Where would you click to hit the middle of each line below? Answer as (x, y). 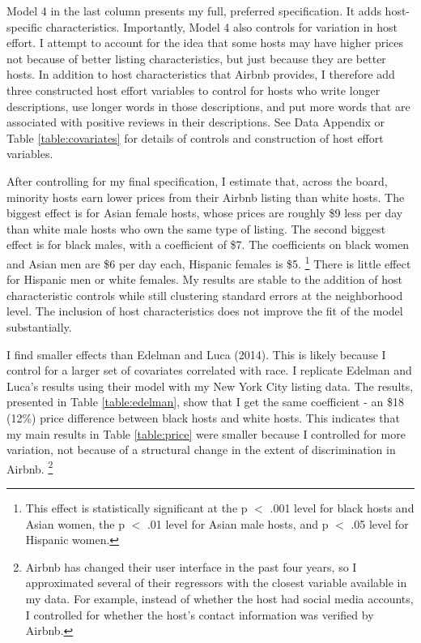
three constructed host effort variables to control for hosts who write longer (193, 90)
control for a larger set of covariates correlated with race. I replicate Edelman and (209, 370)
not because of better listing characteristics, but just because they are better (196, 58)
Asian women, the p (75, 523)
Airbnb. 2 (30, 467)
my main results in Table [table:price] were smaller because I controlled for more (206, 433)
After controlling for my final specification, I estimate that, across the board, (197, 180)
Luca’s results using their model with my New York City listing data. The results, (210, 386)
